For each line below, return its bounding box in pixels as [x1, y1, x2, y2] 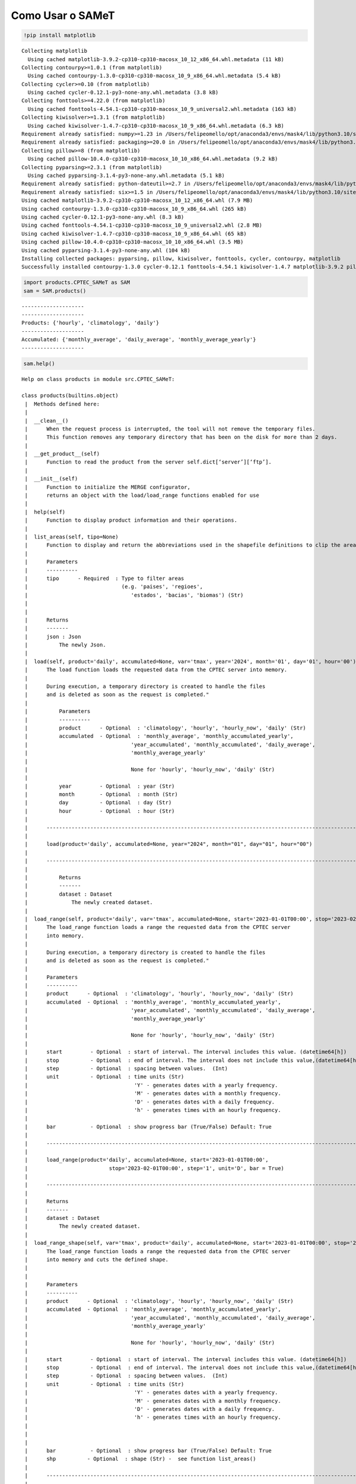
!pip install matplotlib [23, 32, 96, 39]
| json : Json [24, 633, 81, 640]
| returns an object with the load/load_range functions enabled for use [24, 492, 259, 499]
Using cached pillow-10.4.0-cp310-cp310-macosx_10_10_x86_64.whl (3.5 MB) [21, 239, 244, 246]
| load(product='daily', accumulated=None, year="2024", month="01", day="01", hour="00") [24, 841, 313, 848]
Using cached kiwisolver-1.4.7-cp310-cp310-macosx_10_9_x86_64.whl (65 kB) [21, 230, 247, 237]
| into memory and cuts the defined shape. [24, 1256, 169, 1263]
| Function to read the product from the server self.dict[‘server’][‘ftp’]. [24, 459, 272, 465]
